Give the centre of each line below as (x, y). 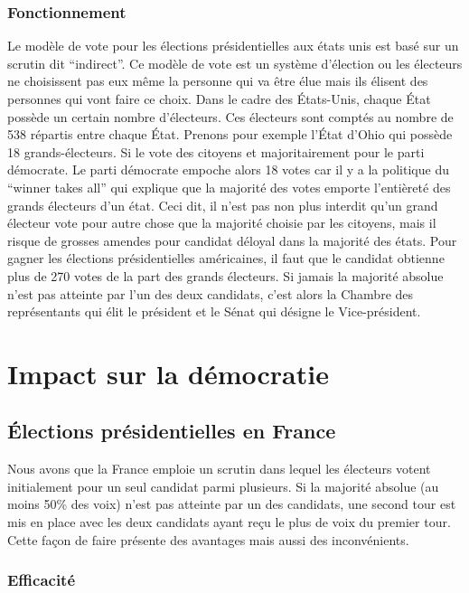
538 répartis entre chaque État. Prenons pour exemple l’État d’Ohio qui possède (230, 134)
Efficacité (42, 580)
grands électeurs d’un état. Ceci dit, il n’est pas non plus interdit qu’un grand (223, 205)
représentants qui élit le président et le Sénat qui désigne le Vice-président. (214, 311)
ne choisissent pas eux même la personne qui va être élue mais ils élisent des (218, 81)
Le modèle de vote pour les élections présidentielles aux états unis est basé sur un (233, 46)
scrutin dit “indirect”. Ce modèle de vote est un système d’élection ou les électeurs (235, 63)
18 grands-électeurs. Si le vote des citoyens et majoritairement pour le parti (216, 151)
